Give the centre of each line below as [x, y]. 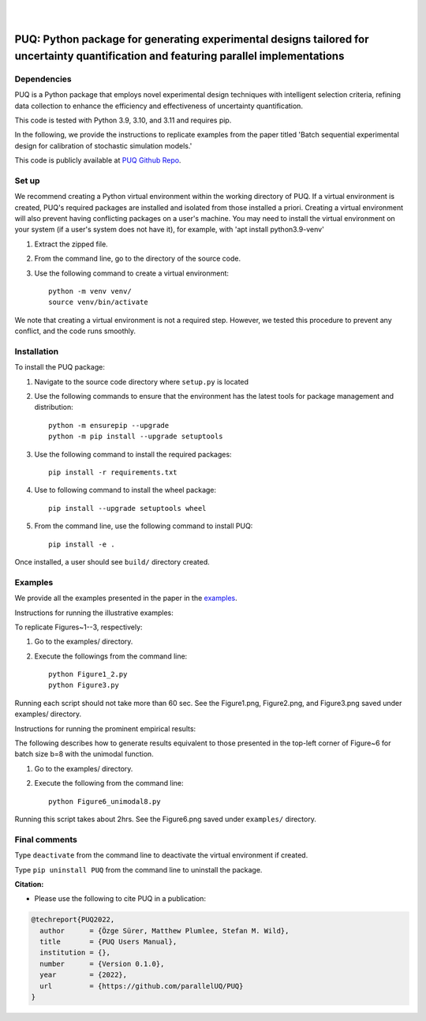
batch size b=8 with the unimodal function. [84, 754]
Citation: [29, 884]
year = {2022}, [84, 975]
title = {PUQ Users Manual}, [108, 942]
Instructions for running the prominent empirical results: [105, 728]
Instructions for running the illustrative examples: [94, 613]
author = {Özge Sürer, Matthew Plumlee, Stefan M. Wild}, [164, 931]
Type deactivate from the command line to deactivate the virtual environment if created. [161, 855]
